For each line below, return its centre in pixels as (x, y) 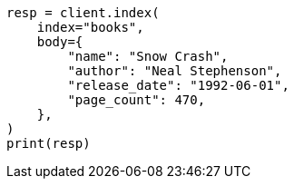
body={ (60, 42)
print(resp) (49, 143)
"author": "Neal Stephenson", (175, 71)
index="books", (90, 27)
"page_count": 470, (137, 100)
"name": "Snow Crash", (148, 56)
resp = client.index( (83, 13)
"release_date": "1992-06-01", (178, 85)
